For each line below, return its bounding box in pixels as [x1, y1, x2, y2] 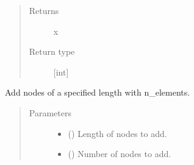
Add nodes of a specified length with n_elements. [5, 86, 190, 99]
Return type [29, 45, 75, 58]
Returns [29, 4, 59, 16]
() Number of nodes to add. [68, 147, 171, 160]
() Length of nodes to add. [68, 127, 167, 139]
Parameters [29, 106, 71, 119]
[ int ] [53, 65, 69, 78]
